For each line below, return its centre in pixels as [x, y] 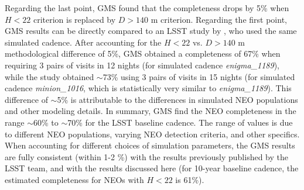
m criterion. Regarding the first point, [219, 19]
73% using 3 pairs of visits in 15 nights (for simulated [199, 76]
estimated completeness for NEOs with [74, 179]
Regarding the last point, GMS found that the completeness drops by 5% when [147, 8]
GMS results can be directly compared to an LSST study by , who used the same [151, 31]
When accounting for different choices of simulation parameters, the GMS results [150, 145]
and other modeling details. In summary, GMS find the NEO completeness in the [151, 111]
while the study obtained [49, 76]
